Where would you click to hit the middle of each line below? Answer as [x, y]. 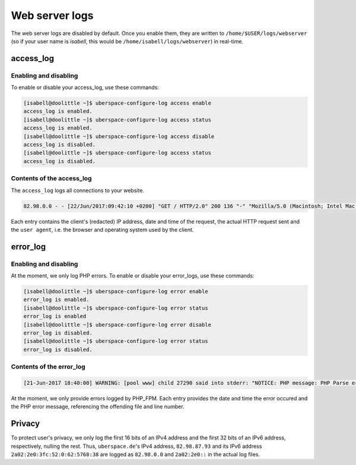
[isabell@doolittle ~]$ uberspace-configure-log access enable [117, 103]
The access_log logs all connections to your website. [78, 190]
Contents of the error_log [48, 367]
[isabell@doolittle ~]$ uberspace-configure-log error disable [117, 324]
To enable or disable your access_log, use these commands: [85, 87]
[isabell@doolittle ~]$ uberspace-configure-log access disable [119, 136]
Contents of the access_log [51, 179]
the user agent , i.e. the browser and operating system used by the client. [102, 230]
